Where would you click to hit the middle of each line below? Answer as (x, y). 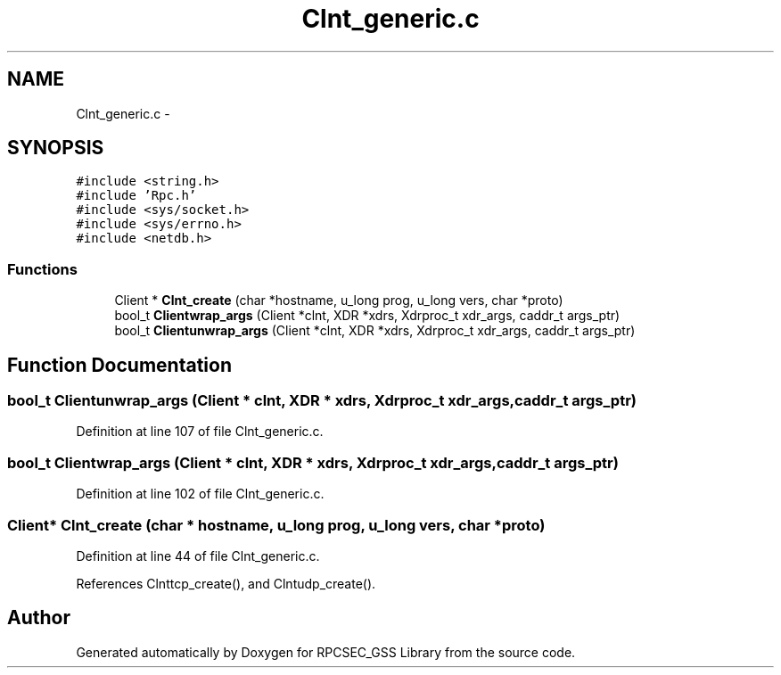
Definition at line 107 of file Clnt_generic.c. (200, 432)
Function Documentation (119, 365)
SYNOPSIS (56, 148)
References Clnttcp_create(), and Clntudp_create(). (226, 583)
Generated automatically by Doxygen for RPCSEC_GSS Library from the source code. (326, 652)
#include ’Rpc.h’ (136, 196)
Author (39, 618)
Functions (42, 269)
